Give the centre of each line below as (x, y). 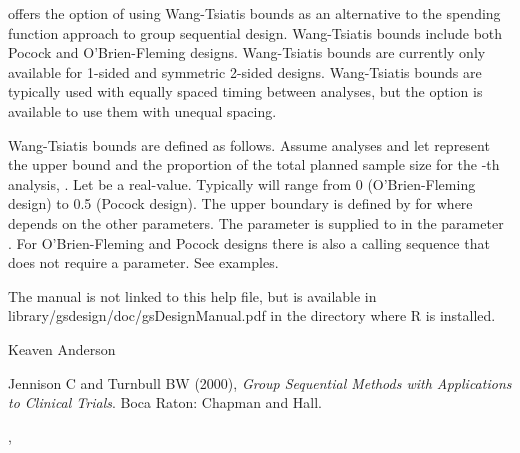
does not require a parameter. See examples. (143, 262)
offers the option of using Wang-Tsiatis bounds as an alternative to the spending (254, 13)
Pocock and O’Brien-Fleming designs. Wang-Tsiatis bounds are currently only (247, 52)
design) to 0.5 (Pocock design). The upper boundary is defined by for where (240, 203)
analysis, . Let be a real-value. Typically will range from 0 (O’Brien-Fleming (242, 183)
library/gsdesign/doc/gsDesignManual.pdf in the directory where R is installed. (252, 315)
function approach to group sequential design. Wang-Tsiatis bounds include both (255, 32)
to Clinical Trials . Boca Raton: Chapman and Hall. (165, 402)
